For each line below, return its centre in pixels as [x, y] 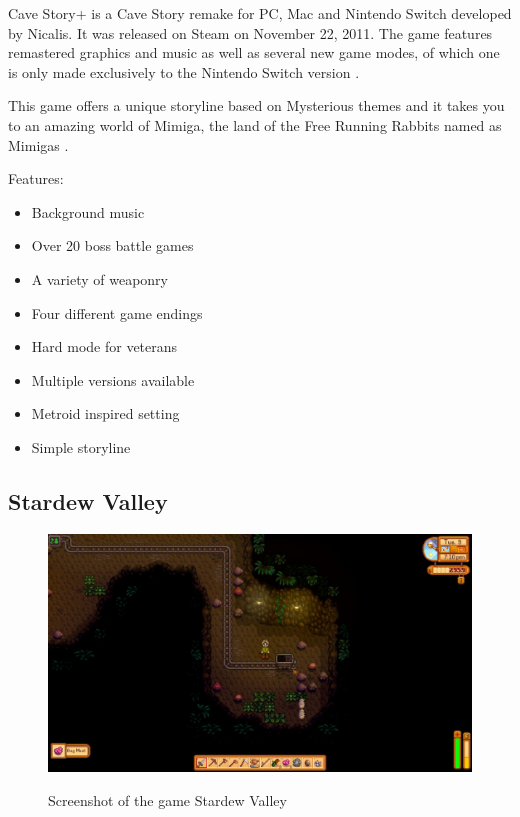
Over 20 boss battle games [112, 245]
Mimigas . [38, 144]
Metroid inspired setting [105, 413]
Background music [88, 211]
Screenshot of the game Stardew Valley [167, 799]
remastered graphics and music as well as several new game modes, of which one [254, 52]
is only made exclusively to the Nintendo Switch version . [184, 71]
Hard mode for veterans [104, 346]
